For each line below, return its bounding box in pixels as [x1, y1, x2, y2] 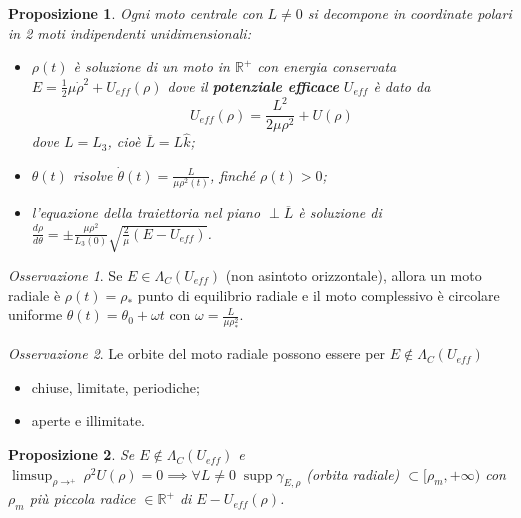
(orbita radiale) [306, 463, 400, 484]
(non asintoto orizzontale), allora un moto [225, 265, 482, 285]
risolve [72, 164, 113, 185]
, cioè [107, 131, 141, 152]
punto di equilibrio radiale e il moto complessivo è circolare [137, 284, 500, 305]
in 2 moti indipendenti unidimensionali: [8, 22, 251, 43]
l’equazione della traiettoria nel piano [31, 202, 261, 223]
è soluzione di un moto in [73, 56, 230, 77]
